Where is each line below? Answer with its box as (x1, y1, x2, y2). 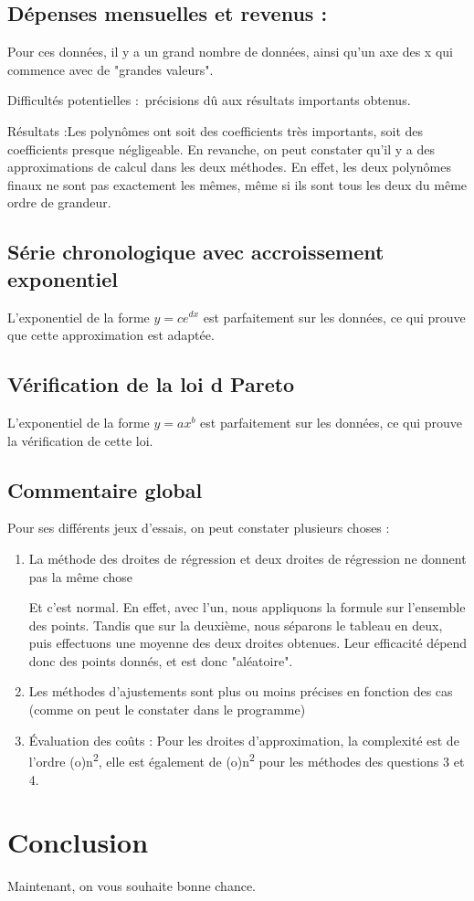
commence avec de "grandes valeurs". (7, 59, 214, 79)
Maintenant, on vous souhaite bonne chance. (7, 876, 257, 896)
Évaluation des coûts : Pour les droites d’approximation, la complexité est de (28, 730, 459, 749)
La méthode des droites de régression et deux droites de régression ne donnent (28, 548, 467, 567)
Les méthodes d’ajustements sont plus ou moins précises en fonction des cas (28, 682, 453, 701)
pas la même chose (28, 567, 133, 586)
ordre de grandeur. (7, 193, 111, 212)
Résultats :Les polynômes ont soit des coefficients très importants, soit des (7, 121, 424, 140)
